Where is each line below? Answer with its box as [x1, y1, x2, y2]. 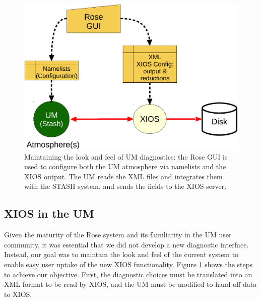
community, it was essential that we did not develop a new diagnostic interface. [4, 239, 249, 249]
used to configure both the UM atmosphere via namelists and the [24, 161, 226, 172]
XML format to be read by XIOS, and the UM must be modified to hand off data [4, 279, 257, 289]
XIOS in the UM [4, 206, 94, 221]
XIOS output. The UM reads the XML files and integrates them [24, 171, 223, 181]
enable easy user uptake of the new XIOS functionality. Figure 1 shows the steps [4, 259, 253, 269]
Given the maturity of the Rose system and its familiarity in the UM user [4, 229, 232, 240]
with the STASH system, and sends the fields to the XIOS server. [24, 181, 227, 191]
